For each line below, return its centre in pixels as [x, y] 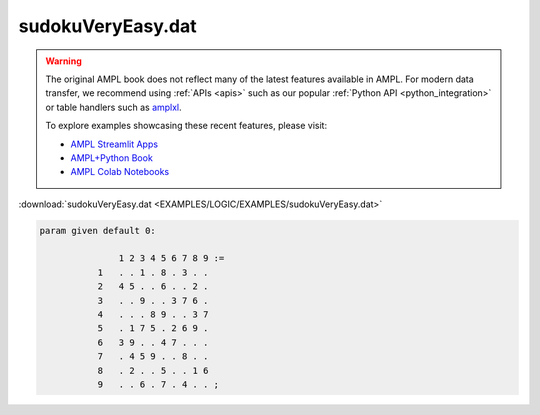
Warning [63, 61]
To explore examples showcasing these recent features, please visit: [186, 126]
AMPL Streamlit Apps [114, 144]
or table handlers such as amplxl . [113, 107]
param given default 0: [98, 230]
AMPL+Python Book [112, 157]
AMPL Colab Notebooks [120, 172]
